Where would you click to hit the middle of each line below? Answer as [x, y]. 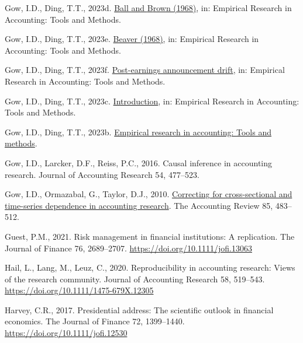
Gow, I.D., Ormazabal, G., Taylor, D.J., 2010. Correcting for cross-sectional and [149, 194]
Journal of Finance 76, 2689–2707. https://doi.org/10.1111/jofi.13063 [128, 248]
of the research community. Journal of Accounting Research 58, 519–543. [135, 279]
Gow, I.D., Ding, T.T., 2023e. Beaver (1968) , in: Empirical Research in [132, 39]
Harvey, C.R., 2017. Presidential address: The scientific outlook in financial [139, 309]
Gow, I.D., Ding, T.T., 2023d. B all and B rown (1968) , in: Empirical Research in [148, 8]
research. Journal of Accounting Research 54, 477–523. [102, 174]
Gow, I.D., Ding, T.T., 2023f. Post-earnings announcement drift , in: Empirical [145, 70]
